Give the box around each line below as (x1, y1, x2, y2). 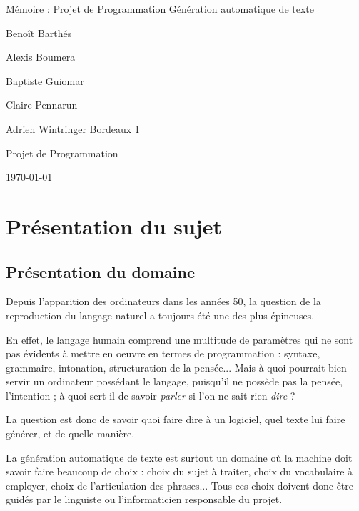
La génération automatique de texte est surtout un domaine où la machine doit (6, 450, 353, 465)
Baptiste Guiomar (6, 73, 84, 88)
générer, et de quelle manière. (6, 426, 135, 441)
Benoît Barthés (6, 25, 72, 40)
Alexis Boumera (6, 49, 76, 64)
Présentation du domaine (6, 260, 196, 282)
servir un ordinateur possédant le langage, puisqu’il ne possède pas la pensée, (6, 374, 343, 389)
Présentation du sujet (6, 211, 223, 240)
